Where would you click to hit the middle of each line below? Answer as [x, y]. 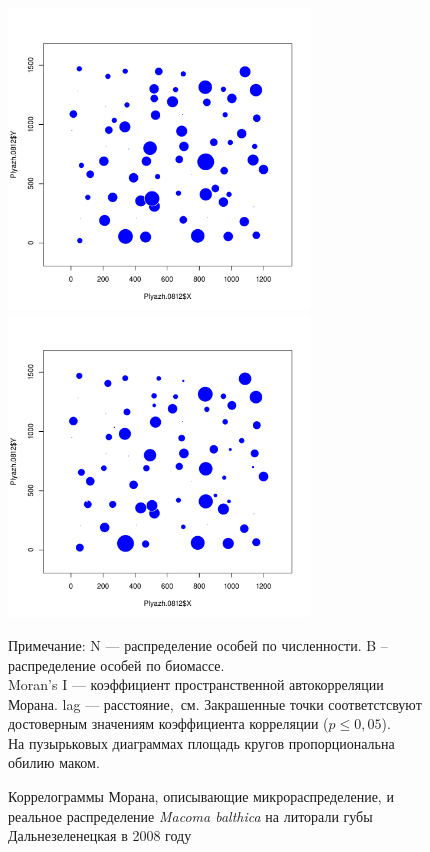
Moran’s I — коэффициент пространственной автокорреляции [196, 684]
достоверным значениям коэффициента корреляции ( [168, 723]
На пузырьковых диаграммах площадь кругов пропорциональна [201, 742]
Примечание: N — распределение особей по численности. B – [198, 644]
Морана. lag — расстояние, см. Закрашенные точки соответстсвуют [215, 703]
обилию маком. [54, 762]
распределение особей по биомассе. [116, 664]
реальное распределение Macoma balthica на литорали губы [190, 815]
